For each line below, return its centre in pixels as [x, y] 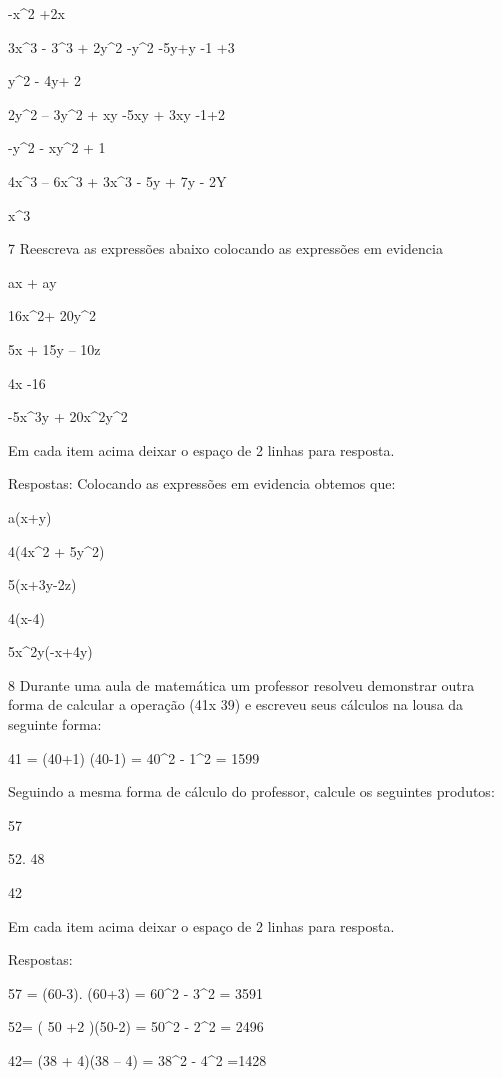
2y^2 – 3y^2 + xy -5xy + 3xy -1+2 [116, 113]
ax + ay [32, 281]
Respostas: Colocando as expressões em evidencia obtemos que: [202, 483]
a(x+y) [30, 516]
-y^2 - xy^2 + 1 [57, 147]
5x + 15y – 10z [54, 348]
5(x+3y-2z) [42, 584]
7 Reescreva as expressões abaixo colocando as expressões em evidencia [225, 248]
